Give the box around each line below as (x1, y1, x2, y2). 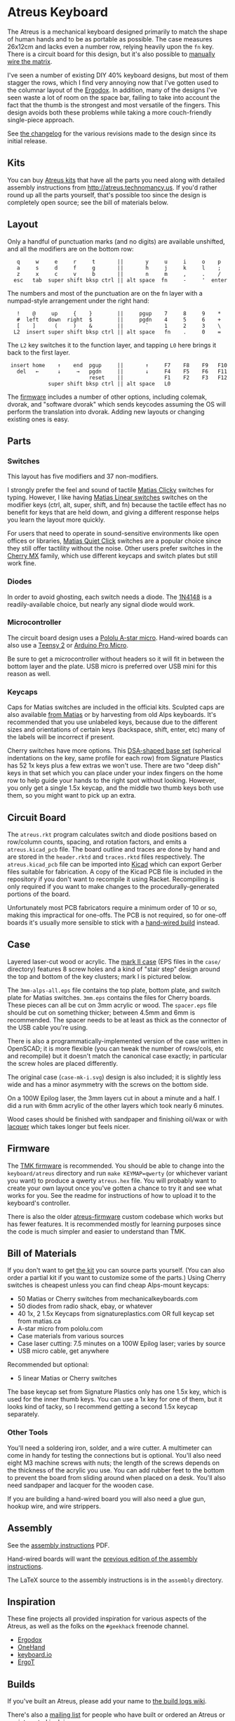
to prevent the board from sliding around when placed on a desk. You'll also (7, 1473, 227, 1482)
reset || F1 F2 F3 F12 (88, 374, 228, 381)
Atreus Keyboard (7, 4, 109, 20)
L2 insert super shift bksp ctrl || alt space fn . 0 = (13, 328, 221, 336)
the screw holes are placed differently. (7, 1059, 119, 1067)
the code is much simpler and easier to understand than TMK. (7, 1227, 186, 1236)
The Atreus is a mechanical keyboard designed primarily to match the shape (7, 27, 228, 36)
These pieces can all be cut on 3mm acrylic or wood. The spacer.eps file (7, 1001, 217, 1009)
